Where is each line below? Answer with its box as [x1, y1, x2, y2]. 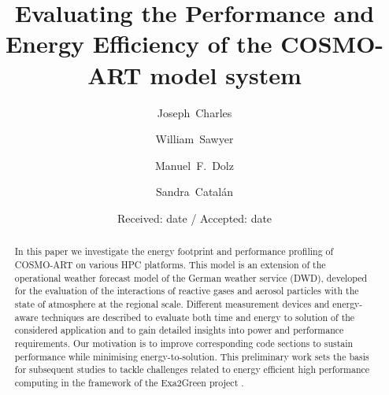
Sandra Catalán [155, 183, 234, 200]
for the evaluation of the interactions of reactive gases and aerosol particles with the [14, 284, 359, 297]
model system [150, 58, 302, 90]
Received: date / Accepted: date [117, 209, 272, 226]
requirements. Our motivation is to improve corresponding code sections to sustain [14, 336, 354, 349]
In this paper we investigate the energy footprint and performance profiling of [14, 245, 334, 258]
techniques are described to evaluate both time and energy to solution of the [41, 310, 355, 323]
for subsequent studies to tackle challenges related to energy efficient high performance [14, 363, 370, 376]
